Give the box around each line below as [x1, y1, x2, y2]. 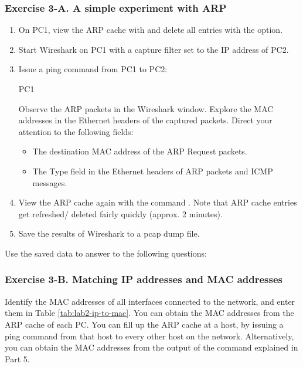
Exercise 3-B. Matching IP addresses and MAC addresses [5, 272, 282, 287]
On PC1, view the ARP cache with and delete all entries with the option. [18, 23, 283, 36]
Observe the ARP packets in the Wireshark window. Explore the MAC [18, 102, 274, 115]
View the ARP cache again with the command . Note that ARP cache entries [18, 196, 297, 208]
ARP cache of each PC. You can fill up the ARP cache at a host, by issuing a [5, 318, 284, 330]
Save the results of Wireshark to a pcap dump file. [18, 227, 200, 240]
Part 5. [5, 352, 30, 365]
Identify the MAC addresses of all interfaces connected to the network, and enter [5, 295, 295, 307]
